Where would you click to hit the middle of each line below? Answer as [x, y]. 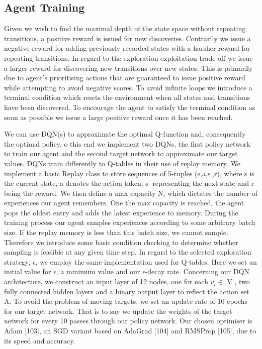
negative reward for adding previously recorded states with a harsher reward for [127, 48]
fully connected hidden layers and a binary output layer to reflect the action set [127, 291]
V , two [238, 281]
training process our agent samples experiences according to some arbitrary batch [130, 222]
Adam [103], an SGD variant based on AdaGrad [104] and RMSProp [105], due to [130, 331]
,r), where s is [233, 173]
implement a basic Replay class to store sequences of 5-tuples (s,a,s [107, 173]
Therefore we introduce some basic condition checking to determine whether [121, 242]
